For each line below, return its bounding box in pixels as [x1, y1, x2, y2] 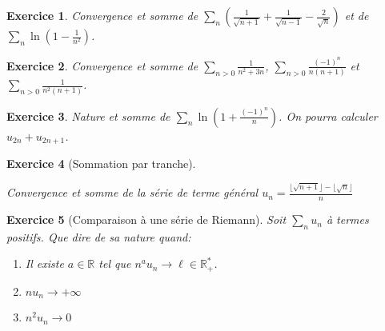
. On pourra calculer [279, 107, 378, 124]
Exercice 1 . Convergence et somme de [6, 7, 199, 23]
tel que [98, 255, 131, 272]
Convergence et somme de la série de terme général [6, 184, 259, 201]
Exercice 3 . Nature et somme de [6, 107, 170, 124]
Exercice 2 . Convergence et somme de [6, 57, 199, 74]
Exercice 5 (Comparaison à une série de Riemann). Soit [6, 211, 287, 228]
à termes [326, 211, 369, 228]
